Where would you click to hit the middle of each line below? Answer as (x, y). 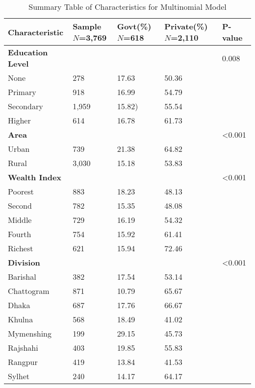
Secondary (25, 106)
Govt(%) (134, 26)
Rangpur (23, 362)
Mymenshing (30, 333)
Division (24, 262)
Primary (22, 92)
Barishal (22, 277)
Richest (21, 248)
